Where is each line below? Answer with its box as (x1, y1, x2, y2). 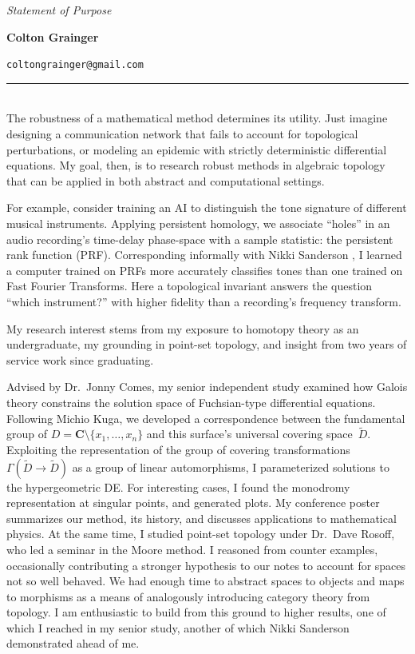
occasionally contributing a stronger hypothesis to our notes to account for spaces (6, 556, 406, 573)
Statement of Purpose (6, 2, 112, 18)
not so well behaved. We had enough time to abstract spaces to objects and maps (6, 572, 405, 589)
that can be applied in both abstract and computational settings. (6, 172, 325, 189)
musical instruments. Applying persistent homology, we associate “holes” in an (6, 215, 390, 231)
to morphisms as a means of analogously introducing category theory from (6, 588, 370, 604)
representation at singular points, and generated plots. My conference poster (6, 494, 380, 511)
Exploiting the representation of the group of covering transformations (6, 441, 350, 457)
